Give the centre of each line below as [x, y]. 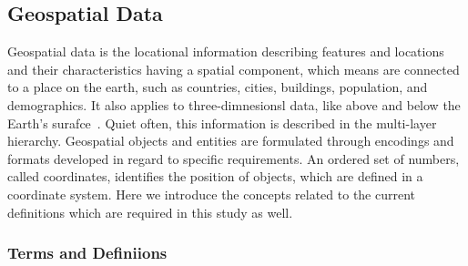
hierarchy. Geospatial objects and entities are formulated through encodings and [231, 141]
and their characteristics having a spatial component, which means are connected [234, 69]
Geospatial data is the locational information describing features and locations [226, 51]
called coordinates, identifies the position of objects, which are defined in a [215, 176]
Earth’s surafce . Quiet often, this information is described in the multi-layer [222, 123]
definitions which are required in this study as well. [150, 212]
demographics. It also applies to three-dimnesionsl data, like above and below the [234, 104]
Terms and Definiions [87, 253]
